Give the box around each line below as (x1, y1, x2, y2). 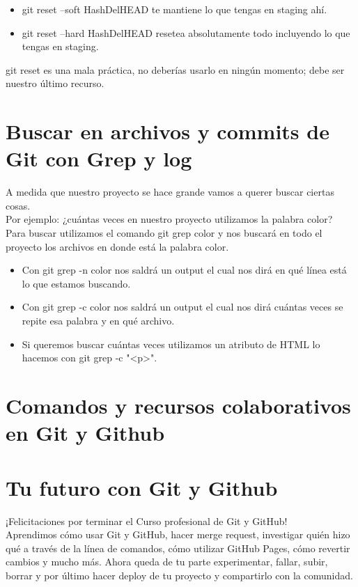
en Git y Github (6, 418, 165, 447)
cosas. (6, 198, 31, 212)
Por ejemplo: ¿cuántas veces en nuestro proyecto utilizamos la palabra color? (6, 212, 333, 226)
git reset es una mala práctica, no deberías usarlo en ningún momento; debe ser (6, 62, 345, 77)
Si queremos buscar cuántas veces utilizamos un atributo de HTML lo (22, 336, 320, 351)
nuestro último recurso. (6, 76, 104, 91)
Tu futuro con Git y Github (6, 473, 278, 501)
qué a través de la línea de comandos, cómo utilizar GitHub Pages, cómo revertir (6, 540, 350, 555)
